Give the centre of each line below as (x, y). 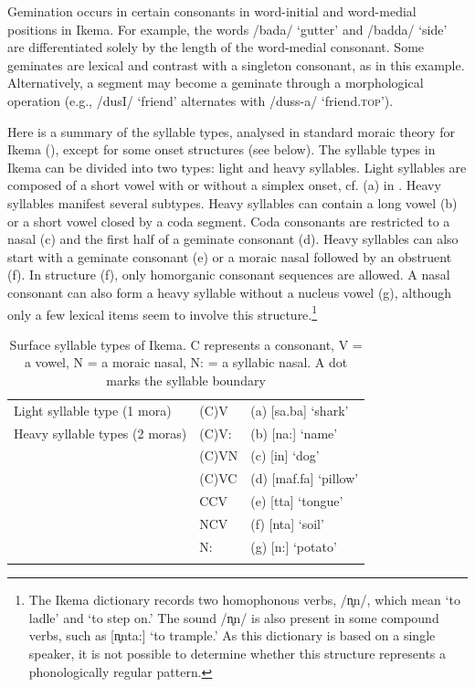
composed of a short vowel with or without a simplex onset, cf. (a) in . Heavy (224, 185)
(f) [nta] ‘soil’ (287, 523)
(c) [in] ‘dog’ (285, 455)
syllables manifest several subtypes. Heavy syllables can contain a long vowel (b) (232, 202)
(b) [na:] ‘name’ (294, 433)
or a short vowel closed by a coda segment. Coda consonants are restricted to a (229, 221)
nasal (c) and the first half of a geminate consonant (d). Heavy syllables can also (233, 239)
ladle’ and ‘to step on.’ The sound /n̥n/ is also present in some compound (234, 617)
